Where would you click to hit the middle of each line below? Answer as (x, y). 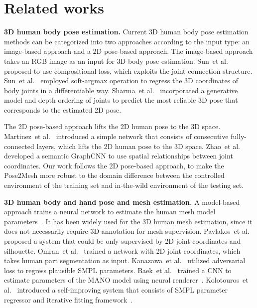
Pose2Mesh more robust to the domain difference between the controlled (114, 175)
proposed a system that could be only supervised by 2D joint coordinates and (123, 241)
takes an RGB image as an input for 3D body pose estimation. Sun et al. (116, 61)
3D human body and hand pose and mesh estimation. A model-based (122, 202)
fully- (239, 136)
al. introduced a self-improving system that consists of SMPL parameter (116, 289)
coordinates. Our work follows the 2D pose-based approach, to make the (114, 165)
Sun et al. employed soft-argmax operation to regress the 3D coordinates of (121, 80)
